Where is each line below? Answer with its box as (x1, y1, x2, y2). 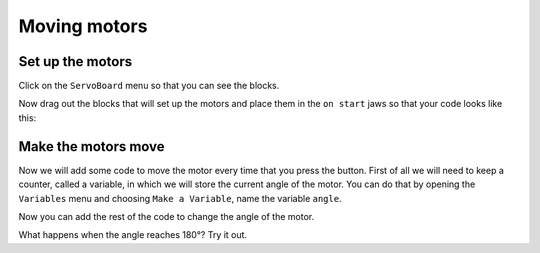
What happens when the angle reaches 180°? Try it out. (18, 229, 248, 241)
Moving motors (18, 15, 148, 37)
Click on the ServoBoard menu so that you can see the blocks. (18, 80, 280, 92)
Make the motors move (18, 138, 165, 155)
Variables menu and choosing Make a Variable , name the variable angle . (18, 192, 342, 204)
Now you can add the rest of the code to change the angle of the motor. (18, 210, 315, 222)
